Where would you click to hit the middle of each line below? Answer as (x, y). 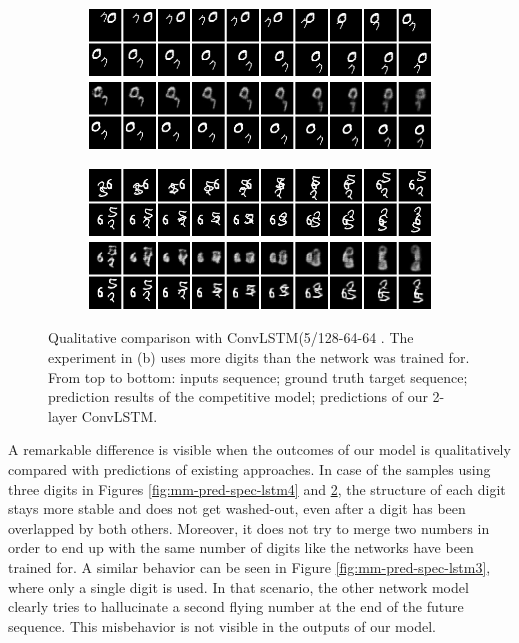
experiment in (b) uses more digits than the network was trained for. (259, 357)
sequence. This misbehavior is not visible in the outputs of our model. (222, 625)
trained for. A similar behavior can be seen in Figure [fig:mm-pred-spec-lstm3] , (249, 567)
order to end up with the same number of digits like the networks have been (241, 547)
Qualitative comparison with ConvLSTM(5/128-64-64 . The (231, 337)
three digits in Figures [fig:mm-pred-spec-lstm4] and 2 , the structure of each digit (257, 488)
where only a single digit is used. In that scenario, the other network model (238, 586)
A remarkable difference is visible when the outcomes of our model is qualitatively (259, 449)
